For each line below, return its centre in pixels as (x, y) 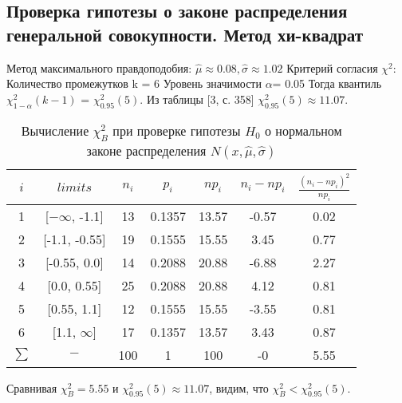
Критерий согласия (332, 67)
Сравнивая (32, 387)
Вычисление (55, 130)
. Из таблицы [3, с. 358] (197, 99)
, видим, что (239, 387)
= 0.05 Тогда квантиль (327, 83)
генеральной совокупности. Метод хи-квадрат (185, 34)
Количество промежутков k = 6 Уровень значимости (134, 83)
